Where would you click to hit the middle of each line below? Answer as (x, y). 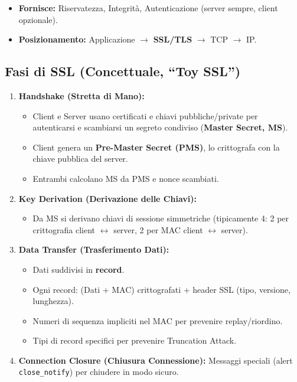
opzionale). (38, 19)
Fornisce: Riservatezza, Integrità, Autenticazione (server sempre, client (148, 8)
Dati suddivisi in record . (79, 269)
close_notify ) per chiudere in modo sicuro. (99, 372)
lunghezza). (53, 301)
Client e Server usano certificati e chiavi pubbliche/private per (145, 115)
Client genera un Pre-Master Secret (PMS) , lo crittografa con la (156, 147)
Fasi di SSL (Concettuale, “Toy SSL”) (123, 71)
